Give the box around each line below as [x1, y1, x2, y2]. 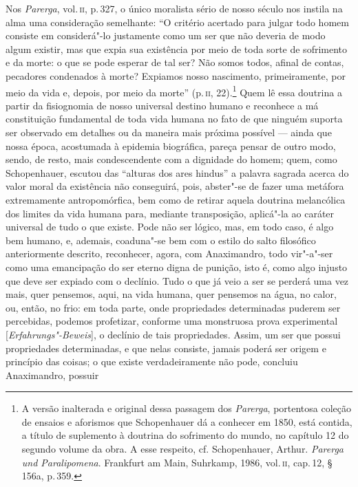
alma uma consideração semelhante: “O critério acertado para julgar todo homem [6, 14, 349, 29]
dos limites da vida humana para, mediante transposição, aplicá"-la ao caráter [6, 206, 335, 220]
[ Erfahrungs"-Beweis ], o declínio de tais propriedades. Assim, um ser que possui [6, 327, 341, 341]
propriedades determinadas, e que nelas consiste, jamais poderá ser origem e [6, 340, 326, 355]
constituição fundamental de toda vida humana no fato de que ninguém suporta [6, 111, 343, 126]
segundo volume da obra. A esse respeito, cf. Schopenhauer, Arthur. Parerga [21, 442, 344, 456]
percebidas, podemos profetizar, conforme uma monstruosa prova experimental [6, 314, 338, 328]
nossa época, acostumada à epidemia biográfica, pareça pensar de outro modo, [6, 138, 336, 153]
